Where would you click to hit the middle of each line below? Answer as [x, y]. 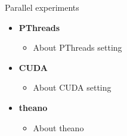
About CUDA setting [72, 87]
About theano [58, 127]
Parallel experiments [42, 7]
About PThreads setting [78, 47]
